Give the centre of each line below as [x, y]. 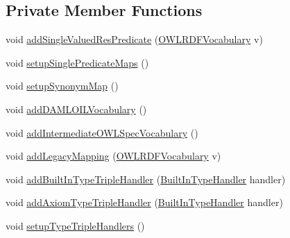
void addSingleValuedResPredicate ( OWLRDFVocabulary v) [134, 39]
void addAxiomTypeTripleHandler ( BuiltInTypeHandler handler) [144, 202]
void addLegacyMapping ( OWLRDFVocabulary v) [113, 156]
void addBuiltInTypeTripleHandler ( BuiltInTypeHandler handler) [146, 179]
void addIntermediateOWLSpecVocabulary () [102, 132]
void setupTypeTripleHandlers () [75, 225]
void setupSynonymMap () [62, 86]
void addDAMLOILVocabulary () [76, 109]
